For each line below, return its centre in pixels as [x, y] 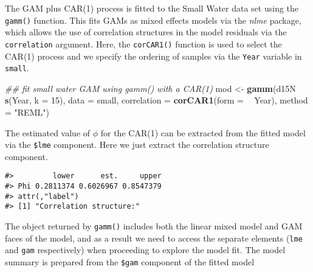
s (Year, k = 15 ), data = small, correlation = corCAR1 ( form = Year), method [156, 100]
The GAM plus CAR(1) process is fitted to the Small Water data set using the [152, 8]
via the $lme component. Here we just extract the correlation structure [137, 145]
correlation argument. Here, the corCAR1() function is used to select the [143, 44]
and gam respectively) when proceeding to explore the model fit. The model [145, 250]
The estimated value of [48, 132]
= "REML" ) [27, 112]
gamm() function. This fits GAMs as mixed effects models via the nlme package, [153, 20]
